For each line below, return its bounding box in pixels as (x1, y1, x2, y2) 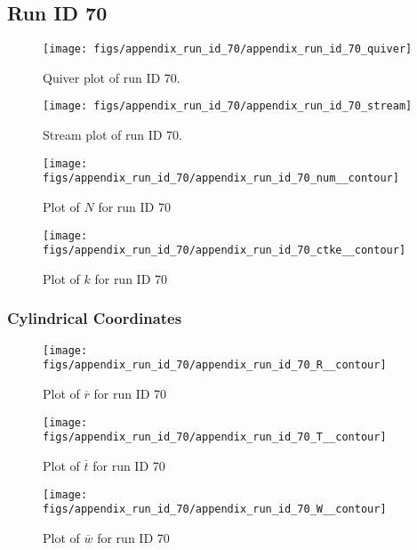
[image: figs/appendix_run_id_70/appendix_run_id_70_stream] (43, 100, 413, 113)
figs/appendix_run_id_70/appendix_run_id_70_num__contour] (43, 172, 399, 185)
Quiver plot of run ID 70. (43, 68, 180, 86)
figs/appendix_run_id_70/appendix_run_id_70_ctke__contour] (43, 244, 406, 257)
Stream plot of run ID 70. (43, 125, 183, 144)
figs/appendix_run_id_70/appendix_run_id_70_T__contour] (43, 431, 387, 444)
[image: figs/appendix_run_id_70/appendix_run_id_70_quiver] (43, 43, 413, 56)
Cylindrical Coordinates (7, 307, 182, 329)
